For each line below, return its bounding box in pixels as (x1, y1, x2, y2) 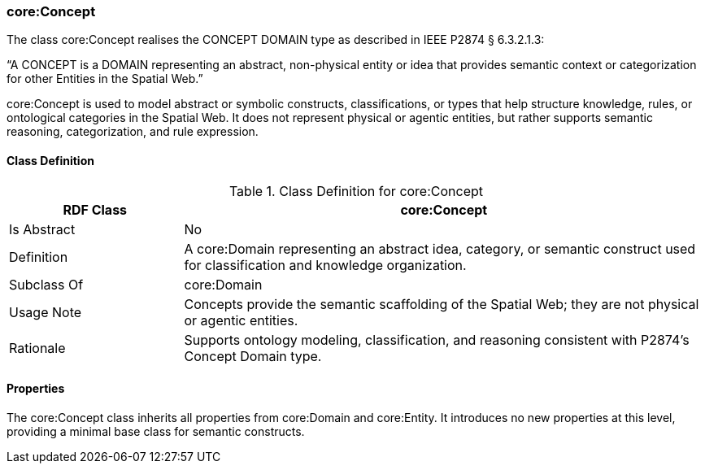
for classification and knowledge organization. (184, 256, 467, 273)
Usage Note (9, 303, 82, 320)
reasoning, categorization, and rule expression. (7, 124, 259, 139)
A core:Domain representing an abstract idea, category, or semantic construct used (184, 240, 696, 257)
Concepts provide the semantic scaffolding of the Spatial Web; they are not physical (184, 295, 699, 312)
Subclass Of (9, 276, 84, 293)
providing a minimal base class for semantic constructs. (7, 424, 305, 438)
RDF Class (63, 201, 128, 218)
